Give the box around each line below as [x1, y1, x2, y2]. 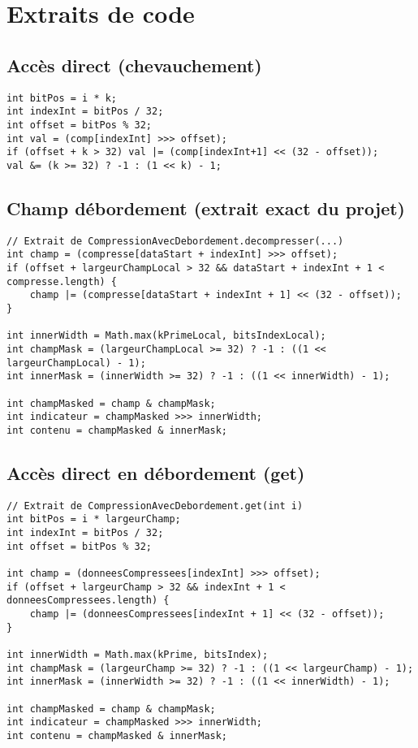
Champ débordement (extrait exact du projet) [6, 195, 405, 220]
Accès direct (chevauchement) [6, 52, 262, 77]
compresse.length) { [6, 275, 118, 288]
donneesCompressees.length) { [6, 595, 170, 607]
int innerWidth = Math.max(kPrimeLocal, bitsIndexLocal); [6, 330, 326, 342]
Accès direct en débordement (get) [6, 460, 305, 485]
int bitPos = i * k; [6, 92, 118, 104]
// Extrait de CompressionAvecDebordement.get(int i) [6, 499, 304, 512]
